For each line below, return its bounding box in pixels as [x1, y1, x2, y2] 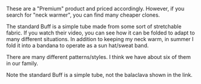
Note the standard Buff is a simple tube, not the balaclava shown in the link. [6, 71, 193, 78]
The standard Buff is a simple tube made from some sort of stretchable [6, 23, 182, 30]
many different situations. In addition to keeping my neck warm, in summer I [6, 36, 194, 42]
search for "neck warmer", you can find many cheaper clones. [6, 11, 160, 18]
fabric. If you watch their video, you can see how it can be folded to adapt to [6, 29, 195, 36]
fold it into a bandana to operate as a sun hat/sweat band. [6, 42, 149, 49]
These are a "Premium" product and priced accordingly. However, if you [6, 5, 185, 12]
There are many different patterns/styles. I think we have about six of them [6, 54, 191, 60]
